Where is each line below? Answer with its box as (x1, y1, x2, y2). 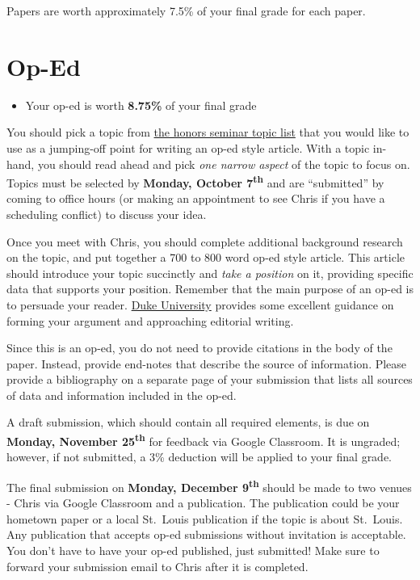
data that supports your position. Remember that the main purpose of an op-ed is (6, 280, 414, 297)
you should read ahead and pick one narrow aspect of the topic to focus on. (37, 155, 410, 172)
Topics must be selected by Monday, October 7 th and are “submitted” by (6, 172, 384, 191)
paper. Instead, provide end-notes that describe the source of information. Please (6, 355, 407, 372)
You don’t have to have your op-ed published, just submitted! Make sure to (6, 541, 380, 558)
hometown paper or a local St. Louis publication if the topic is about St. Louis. (6, 510, 403, 527)
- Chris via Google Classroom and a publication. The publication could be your (6, 494, 400, 511)
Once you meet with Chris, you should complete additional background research (6, 233, 403, 250)
